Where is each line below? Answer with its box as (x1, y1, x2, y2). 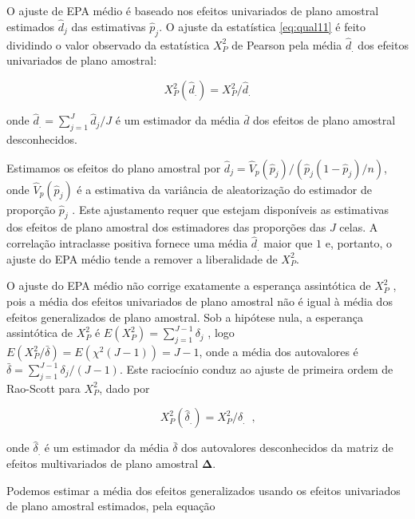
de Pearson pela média (231, 36, 342, 53)
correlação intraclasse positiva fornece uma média (6, 235, 248, 252)
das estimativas (71, 18, 146, 34)
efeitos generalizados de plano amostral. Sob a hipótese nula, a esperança (6, 308, 363, 325)
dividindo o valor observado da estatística (6, 36, 210, 53)
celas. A (339, 219, 378, 236)
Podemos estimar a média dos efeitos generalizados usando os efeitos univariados (6, 481, 401, 498)
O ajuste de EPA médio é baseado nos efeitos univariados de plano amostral (6, 2, 379, 18)
